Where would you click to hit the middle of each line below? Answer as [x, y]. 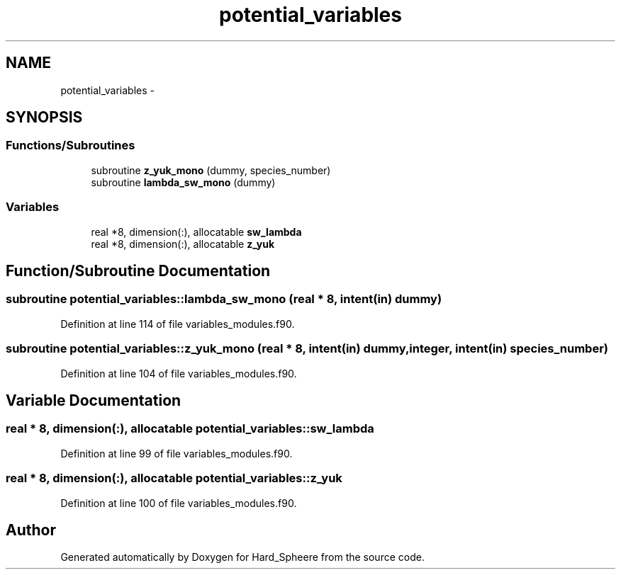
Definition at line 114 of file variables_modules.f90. [178, 324]
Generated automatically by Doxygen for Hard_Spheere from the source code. [242, 557]
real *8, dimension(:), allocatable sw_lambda [196, 232]
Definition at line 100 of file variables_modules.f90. [179, 503]
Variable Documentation [94, 400]
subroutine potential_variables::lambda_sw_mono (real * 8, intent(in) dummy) [224, 299]
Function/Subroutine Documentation [138, 271]
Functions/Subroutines [71, 146]
